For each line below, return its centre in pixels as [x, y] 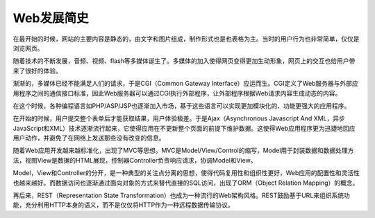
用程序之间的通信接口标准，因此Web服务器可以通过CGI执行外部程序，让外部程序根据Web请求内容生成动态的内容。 [177, 93]
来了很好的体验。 [37, 71]
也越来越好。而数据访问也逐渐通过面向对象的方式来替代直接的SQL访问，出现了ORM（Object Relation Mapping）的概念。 [186, 183]
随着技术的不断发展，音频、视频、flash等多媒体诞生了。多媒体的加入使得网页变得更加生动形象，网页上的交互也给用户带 [184, 61]
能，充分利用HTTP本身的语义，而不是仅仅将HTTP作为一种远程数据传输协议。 [123, 205]
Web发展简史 [51, 18]
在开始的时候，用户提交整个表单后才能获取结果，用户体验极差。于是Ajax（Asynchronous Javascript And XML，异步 [179, 118]
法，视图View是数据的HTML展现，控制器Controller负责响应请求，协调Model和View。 [135, 160]
